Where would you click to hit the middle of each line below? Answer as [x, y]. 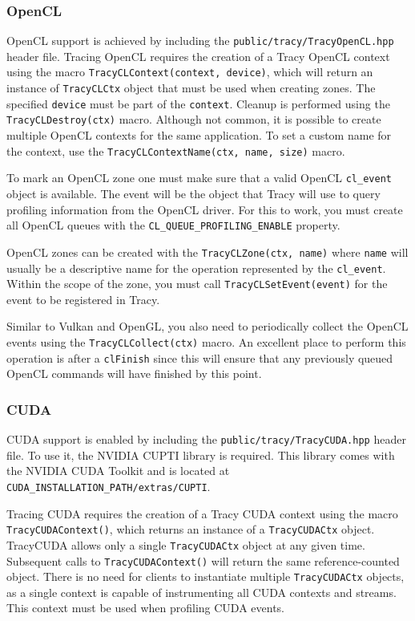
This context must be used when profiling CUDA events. [146, 608]
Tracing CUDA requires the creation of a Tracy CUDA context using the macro [202, 513]
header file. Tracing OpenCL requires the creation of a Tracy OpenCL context [198, 56]
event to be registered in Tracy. [83, 299]
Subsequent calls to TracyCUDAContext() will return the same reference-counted [203, 560]
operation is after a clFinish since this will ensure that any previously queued [200, 357]
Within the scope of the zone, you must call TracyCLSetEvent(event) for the [197, 284]
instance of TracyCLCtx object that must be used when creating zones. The [191, 88]
